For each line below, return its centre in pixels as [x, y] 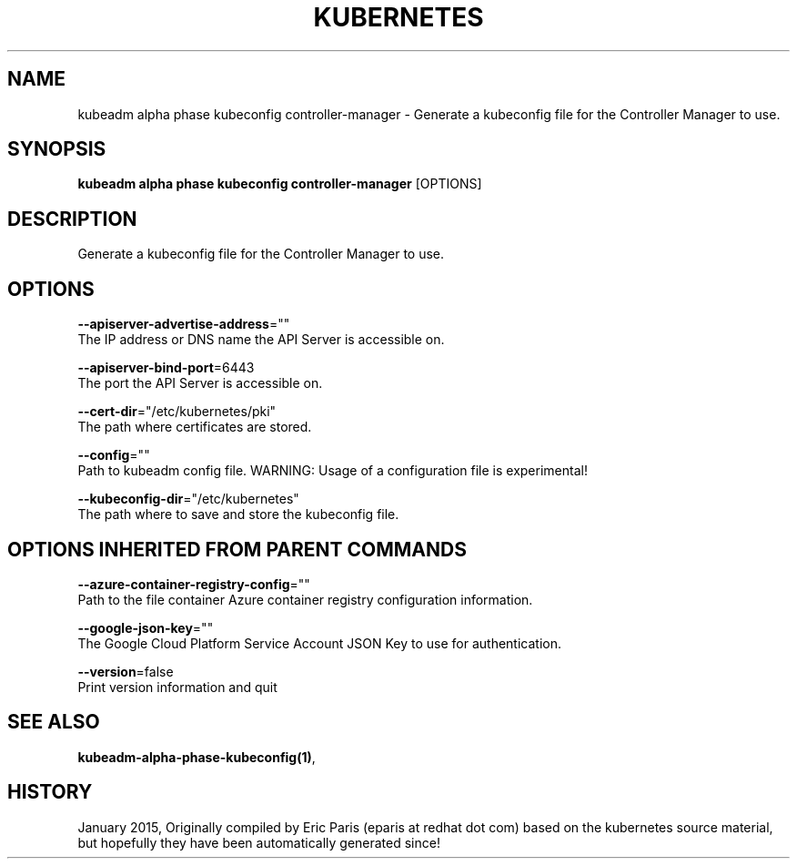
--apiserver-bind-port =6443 [166, 368]
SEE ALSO [54, 722]
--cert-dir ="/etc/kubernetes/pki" [177, 412]
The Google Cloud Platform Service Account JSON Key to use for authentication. [320, 643]
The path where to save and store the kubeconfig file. [238, 515]
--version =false [126, 671]
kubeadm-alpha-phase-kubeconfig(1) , [197, 757]
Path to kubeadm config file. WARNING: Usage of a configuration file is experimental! [333, 471]
